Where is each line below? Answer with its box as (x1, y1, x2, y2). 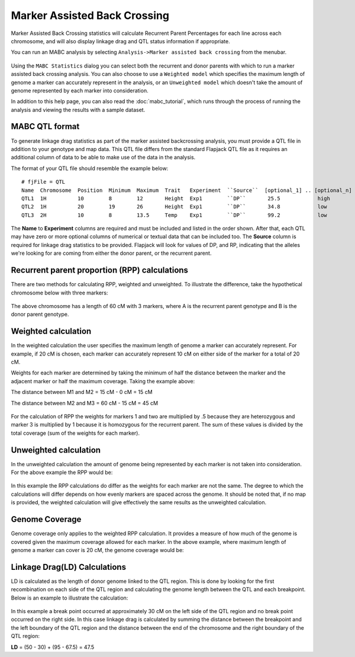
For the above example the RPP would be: (11, 469, 113, 476)
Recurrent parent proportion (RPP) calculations (11, 265, 189, 275)
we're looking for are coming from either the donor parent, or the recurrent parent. (11, 249, 212, 257)
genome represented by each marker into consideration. (11, 86, 149, 94)
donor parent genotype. (11, 311, 69, 318)
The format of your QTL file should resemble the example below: (11, 165, 169, 172)
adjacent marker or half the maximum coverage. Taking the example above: (11, 377, 195, 384)
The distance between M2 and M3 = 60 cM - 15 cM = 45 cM (11, 399, 159, 406)
